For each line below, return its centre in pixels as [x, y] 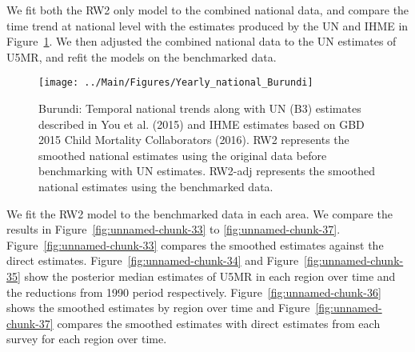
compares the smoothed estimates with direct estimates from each [219, 323]
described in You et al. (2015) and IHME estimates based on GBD [202, 124]
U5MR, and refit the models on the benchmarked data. [142, 56]
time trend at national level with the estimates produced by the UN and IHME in [207, 25]
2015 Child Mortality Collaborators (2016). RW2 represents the [194, 140]
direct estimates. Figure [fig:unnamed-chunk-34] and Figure [153, 260]
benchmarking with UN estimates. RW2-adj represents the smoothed [207, 171]
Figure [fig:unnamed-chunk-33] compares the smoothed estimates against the [195, 244]
